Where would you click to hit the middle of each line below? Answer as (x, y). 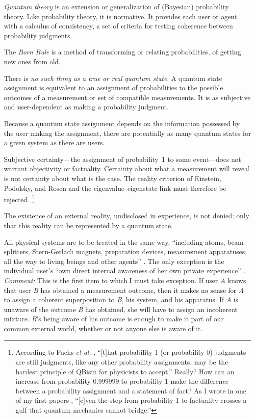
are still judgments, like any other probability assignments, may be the (122, 362)
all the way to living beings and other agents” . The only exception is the (114, 261)
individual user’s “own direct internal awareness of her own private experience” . (125, 271)
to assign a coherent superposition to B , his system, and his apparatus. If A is (121, 300)
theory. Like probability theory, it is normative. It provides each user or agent (121, 16)
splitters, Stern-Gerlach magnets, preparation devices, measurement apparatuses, (126, 251)
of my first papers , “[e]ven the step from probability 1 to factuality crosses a (131, 400)
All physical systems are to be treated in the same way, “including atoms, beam (124, 242)
